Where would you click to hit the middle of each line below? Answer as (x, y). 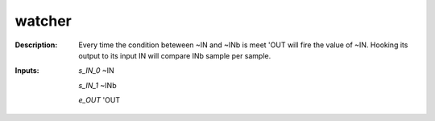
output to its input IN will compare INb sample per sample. (175, 55)
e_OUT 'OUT (99, 100)
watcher (43, 21)
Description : (36, 45)
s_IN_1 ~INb (97, 85)
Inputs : (27, 71)
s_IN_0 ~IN (96, 71)
